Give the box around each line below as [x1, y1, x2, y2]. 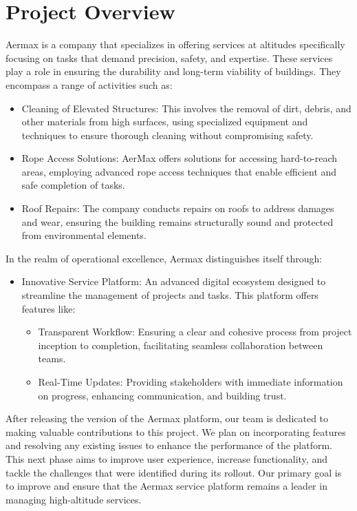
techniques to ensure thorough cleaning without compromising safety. [21, 127, 314, 142]
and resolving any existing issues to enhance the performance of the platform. [6, 438, 332, 452]
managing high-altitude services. [6, 492, 142, 506]
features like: [21, 301, 76, 315]
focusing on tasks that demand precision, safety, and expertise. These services [6, 50, 333, 65]
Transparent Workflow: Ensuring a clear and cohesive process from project [38, 324, 352, 339]
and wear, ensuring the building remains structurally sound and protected [21, 214, 334, 229]
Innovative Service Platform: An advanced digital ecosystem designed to [21, 274, 326, 289]
